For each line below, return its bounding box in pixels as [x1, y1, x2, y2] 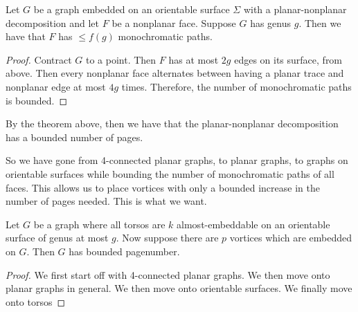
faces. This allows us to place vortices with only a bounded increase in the [6, 180, 320, 194]
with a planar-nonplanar [243, 2, 347, 16]
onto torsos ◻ [6, 294, 66, 309]
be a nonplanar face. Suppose [111, 15, 236, 30]
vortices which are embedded [229, 230, 352, 245]
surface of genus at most [6, 230, 109, 245]
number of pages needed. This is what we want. [6, 194, 207, 208]
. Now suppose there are [116, 230, 219, 245]
